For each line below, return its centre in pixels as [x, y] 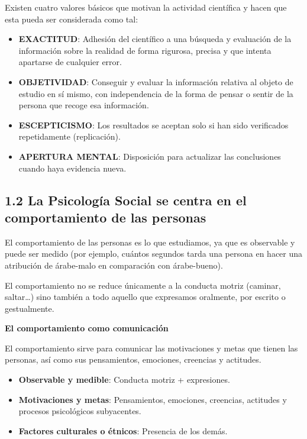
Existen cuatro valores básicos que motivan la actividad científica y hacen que [146, 7]
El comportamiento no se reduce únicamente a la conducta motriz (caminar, [143, 285]
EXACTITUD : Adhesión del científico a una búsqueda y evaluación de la [155, 39]
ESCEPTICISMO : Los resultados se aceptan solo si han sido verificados [153, 125]
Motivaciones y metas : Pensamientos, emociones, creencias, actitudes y [153, 399]
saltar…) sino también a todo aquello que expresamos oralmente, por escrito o [145, 297]
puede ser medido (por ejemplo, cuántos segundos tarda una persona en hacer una [154, 254]
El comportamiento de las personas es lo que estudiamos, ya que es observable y [150, 242]
